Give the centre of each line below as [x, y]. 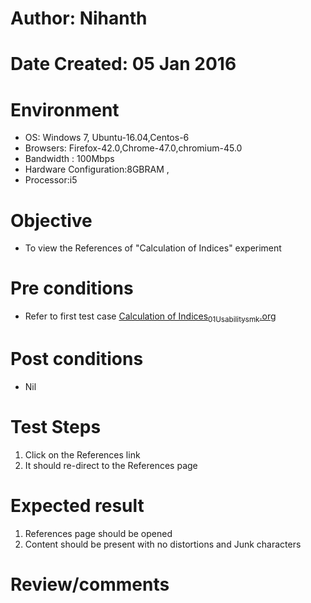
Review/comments [90, 584]
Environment [65, 109]
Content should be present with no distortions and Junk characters [163, 544]
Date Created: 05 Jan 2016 [123, 64]
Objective [51, 220]
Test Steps [56, 427]
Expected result [77, 506]
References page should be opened [98, 533]
